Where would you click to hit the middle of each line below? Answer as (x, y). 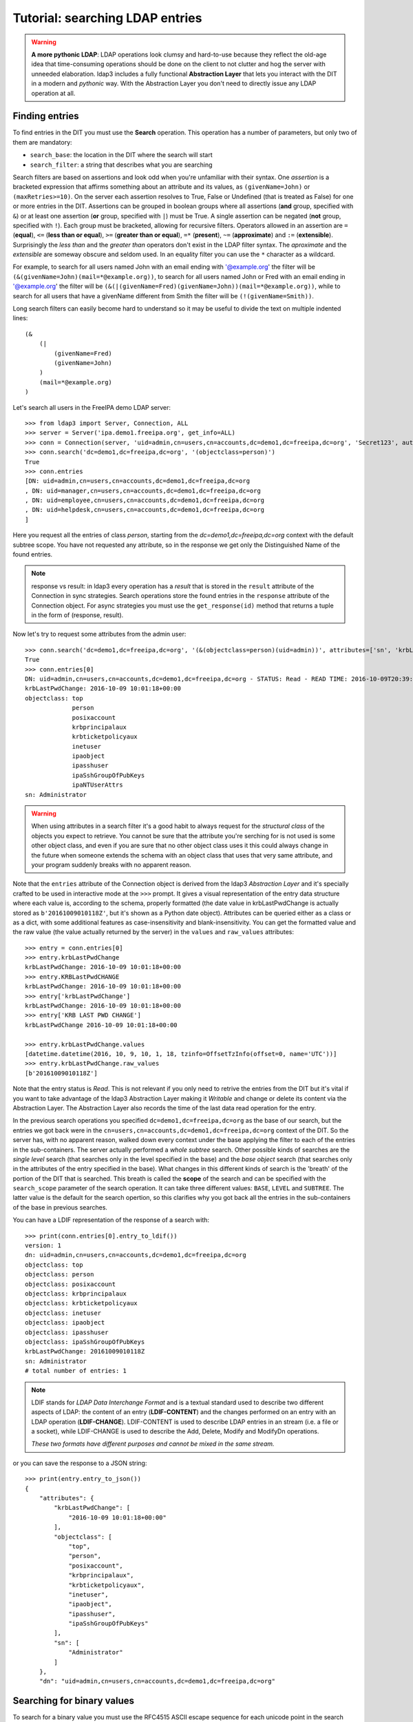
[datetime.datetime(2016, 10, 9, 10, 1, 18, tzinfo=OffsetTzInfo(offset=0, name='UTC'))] (181, 1054)
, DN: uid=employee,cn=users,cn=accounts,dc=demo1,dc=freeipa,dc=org (145, 500)
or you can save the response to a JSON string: (80, 1463)
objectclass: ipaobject (65, 1323)
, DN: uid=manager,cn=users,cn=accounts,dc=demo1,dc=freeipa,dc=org (143, 490)
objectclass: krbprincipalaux (76, 1294)
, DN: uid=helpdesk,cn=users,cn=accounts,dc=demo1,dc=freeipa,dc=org (145, 510)
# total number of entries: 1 (76, 1371)
